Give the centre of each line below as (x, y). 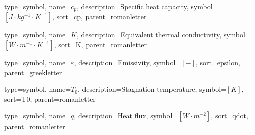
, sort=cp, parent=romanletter (100, 16)
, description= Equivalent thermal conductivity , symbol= (164, 34)
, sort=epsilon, (218, 62)
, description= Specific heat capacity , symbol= (147, 6)
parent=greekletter (33, 72)
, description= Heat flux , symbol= (126, 116)
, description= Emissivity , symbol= (127, 62)
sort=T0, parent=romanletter (50, 99)
